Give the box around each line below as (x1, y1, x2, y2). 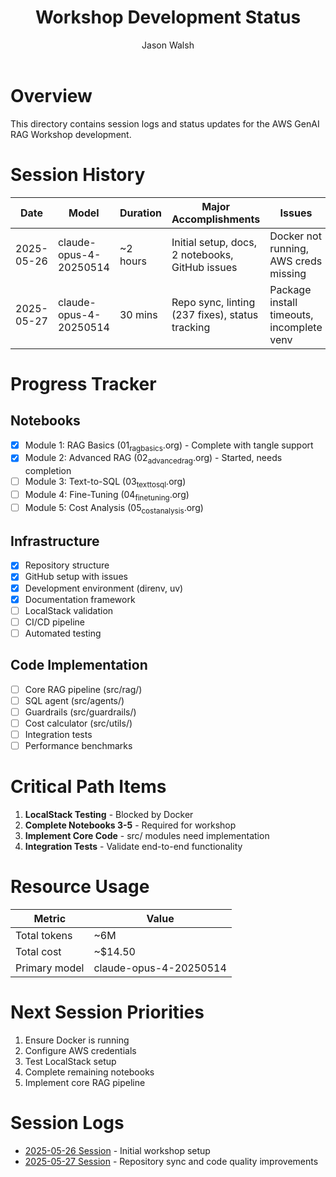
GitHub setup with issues (24, 571, 128, 583)
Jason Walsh (141, 39, 195, 51)
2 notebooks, (171, 247, 234, 261)
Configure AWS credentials (24, 1044, 137, 1056)
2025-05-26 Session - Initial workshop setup (24, 1144, 211, 1156)
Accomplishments (171, 212, 261, 226)
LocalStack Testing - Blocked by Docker (24, 808, 194, 820)
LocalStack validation (24, 604, 114, 616)
